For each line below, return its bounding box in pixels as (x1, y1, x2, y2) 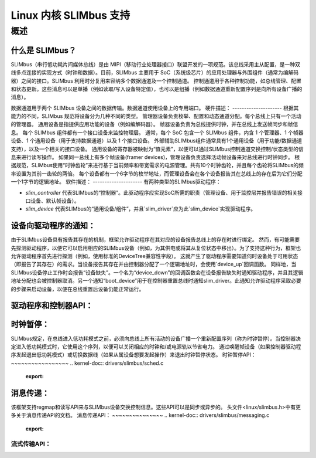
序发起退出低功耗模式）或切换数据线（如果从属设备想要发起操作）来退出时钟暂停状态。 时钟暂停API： (11, 351, 257, 358)
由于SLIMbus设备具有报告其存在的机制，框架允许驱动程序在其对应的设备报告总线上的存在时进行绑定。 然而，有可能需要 (11, 236, 300, 243)
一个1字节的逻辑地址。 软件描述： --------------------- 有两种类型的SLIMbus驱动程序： (11, 178, 222, 185)
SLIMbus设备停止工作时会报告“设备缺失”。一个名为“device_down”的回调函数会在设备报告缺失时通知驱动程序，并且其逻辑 (11, 269, 304, 276)
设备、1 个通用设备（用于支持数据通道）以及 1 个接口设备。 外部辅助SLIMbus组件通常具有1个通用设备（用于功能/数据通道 (11, 137, 303, 144)
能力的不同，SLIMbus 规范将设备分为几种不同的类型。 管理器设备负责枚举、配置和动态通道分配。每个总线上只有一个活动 (11, 113, 301, 120)
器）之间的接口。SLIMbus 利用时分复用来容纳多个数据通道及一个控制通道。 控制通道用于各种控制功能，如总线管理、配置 (11, 77, 301, 84)
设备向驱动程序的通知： (11, 220, 96, 231)
